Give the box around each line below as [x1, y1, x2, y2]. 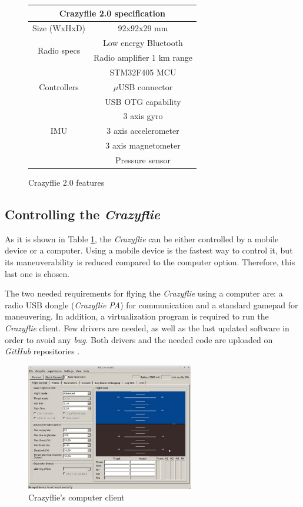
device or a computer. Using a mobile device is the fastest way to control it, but [5, 244, 293, 256]
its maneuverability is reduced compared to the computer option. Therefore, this [5, 256, 295, 268]
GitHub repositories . [5, 345, 80, 357]
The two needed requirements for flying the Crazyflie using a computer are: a [5, 287, 283, 299]
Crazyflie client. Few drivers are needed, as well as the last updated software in [5, 321, 289, 334]
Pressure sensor [115, 153, 171, 166]
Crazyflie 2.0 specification [59, 6, 166, 19]
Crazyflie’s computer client [28, 490, 125, 503]
